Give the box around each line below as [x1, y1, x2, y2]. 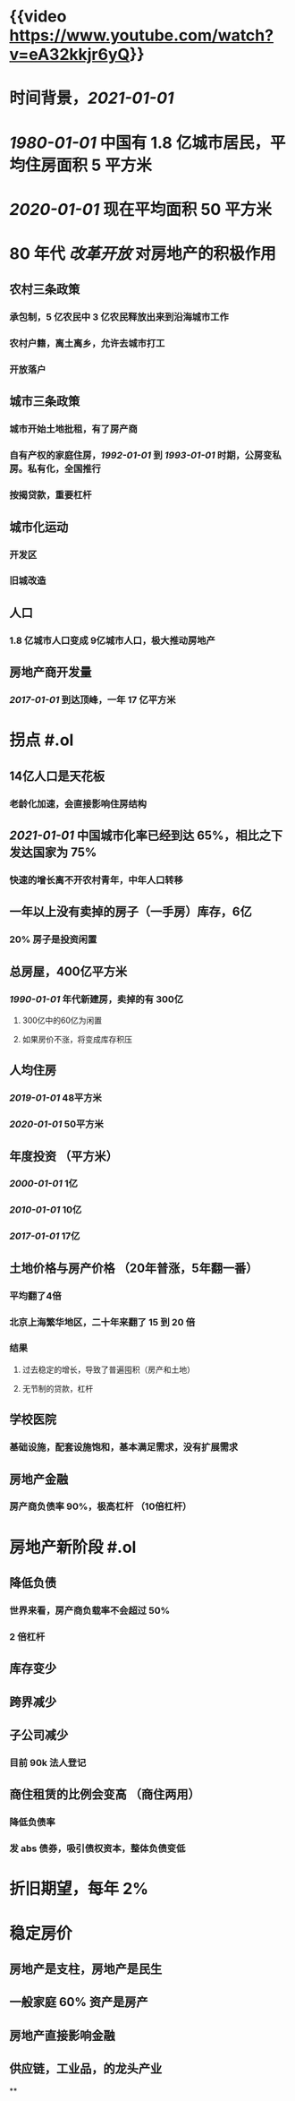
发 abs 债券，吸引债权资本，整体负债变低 [9, 1842, 186, 1855]
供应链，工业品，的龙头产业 [9, 2062, 163, 2077]
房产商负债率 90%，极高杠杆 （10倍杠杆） [9, 1500, 192, 1513]
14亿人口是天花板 [9, 768, 105, 784]
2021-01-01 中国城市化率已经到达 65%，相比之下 [9, 828, 283, 843]
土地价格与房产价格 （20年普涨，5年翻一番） [9, 1260, 258, 1275]
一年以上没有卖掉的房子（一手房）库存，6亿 [9, 905, 252, 920]
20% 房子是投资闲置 [9, 933, 97, 946]
